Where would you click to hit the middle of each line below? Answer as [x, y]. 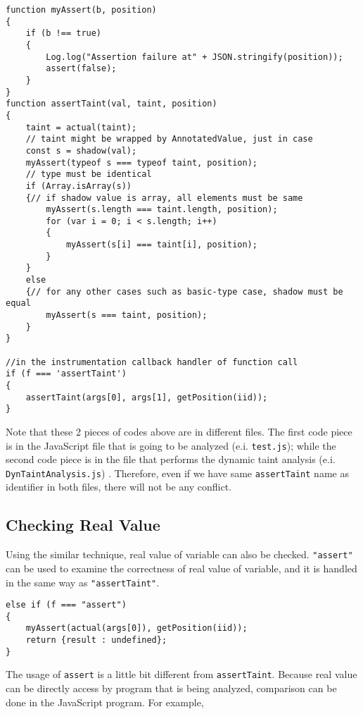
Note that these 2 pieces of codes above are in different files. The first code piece [179, 431]
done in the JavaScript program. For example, [105, 702]
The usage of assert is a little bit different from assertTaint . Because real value [181, 674]
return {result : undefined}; [96, 640]
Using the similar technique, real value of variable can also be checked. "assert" [179, 554]
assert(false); [81, 69]
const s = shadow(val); [81, 150]
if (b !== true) [64, 33]
